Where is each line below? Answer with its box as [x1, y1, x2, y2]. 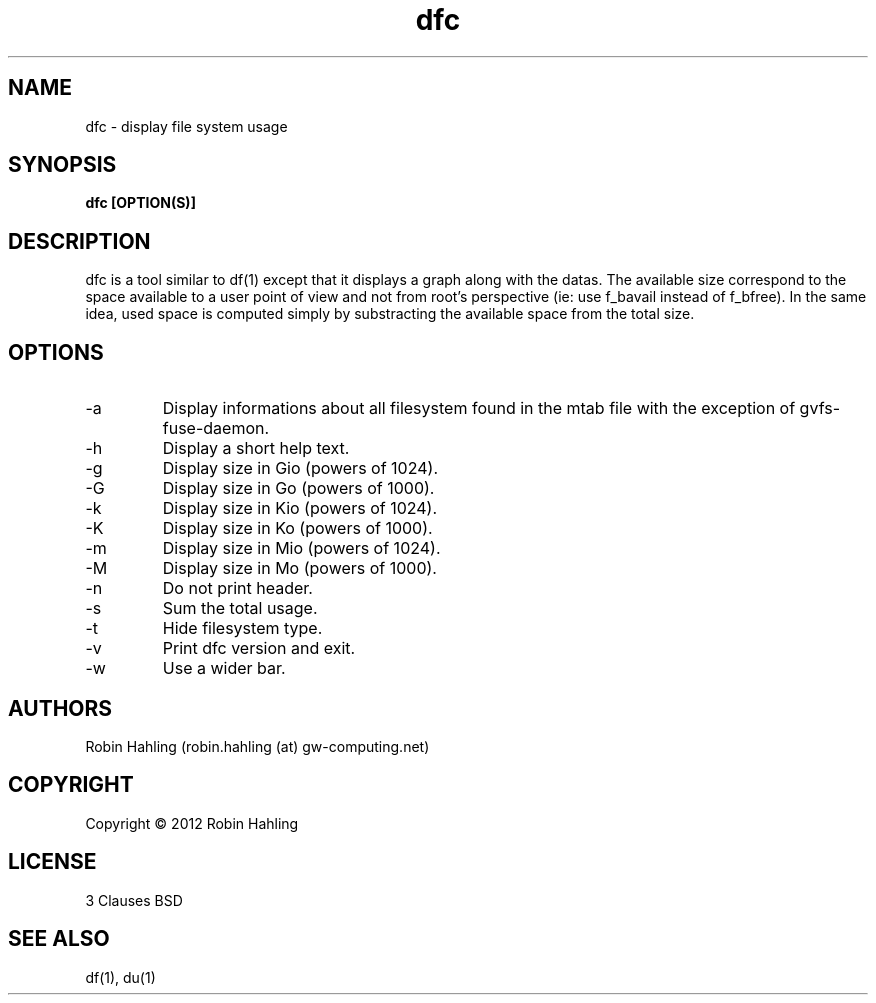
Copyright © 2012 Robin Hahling [85, 814, 299, 832]
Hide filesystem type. [162, 618, 323, 639]
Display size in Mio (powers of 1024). [162, 538, 441, 559]
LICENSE [8, 849, 97, 875]
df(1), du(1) [85, 968, 156, 986]
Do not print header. [162, 578, 313, 599]
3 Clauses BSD [85, 891, 183, 909]
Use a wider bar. [162, 658, 286, 679]
